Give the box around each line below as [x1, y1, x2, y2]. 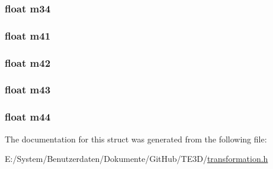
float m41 [5, 28, 51, 43]
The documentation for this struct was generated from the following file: [5, 132, 267, 145]
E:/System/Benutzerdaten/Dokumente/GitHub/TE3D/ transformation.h [5, 152, 268, 165]
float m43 [5, 82, 51, 97]
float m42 [5, 55, 51, 70]
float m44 [5, 109, 51, 124]
